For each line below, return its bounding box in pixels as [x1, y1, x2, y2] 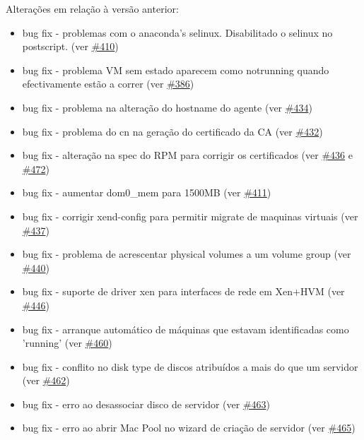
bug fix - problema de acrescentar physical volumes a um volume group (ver [22, 246, 351, 261]
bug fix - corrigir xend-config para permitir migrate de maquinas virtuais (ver [22, 208, 358, 223]
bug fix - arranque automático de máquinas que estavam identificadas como [22, 321, 349, 336]
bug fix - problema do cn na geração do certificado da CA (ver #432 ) [22, 124, 323, 138]
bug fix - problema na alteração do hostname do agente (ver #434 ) [22, 100, 312, 114]
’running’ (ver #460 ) [22, 335, 112, 350]
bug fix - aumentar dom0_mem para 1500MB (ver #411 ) [22, 185, 271, 200]
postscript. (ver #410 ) [22, 39, 119, 54]
